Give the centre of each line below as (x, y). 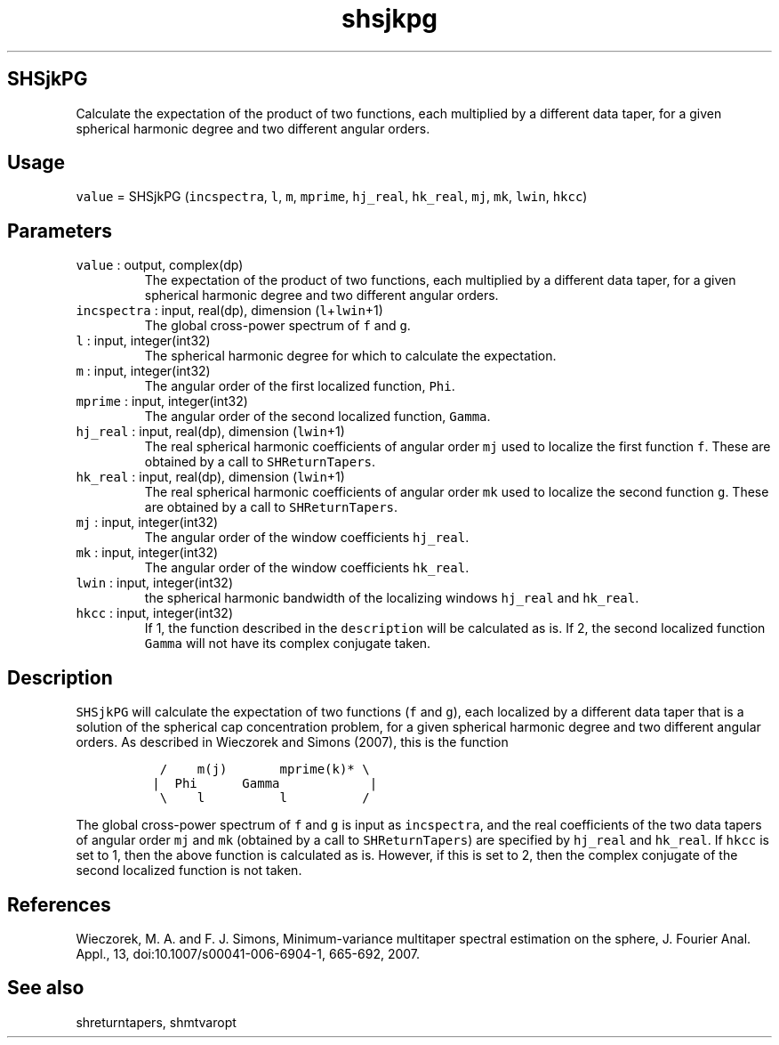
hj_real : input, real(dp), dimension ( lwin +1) (210, 432)
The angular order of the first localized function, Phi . (300, 386)
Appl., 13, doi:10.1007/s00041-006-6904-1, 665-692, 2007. (248, 953)
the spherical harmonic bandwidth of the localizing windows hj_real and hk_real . (392, 598)
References (59, 904)
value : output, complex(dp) (160, 265)
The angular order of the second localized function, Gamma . (317, 417)
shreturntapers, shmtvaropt (156, 1022)
